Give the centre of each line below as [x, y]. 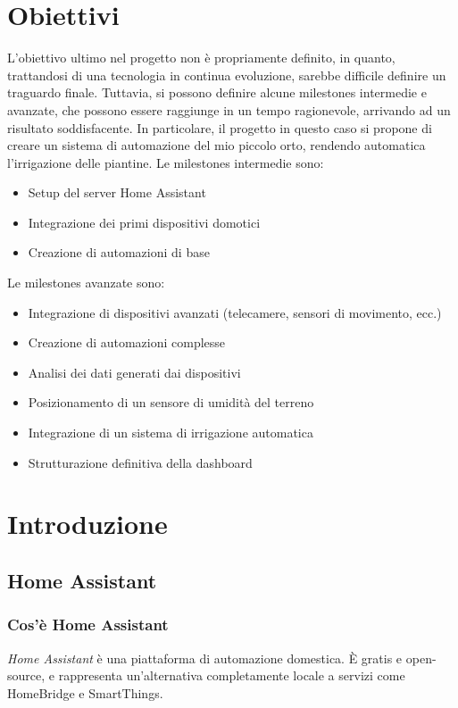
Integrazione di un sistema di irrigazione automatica [171, 433]
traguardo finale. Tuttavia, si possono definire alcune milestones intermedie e [217, 92]
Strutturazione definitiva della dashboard [140, 462]
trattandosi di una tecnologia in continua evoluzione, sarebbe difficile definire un [227, 75]
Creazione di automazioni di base [119, 252]
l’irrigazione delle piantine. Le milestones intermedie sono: [166, 162]
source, [26, 675]
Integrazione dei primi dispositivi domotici [144, 222]
